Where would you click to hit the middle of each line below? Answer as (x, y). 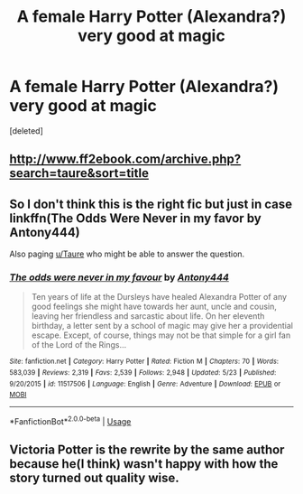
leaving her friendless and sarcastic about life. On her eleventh (148, 316)
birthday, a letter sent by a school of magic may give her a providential (162, 326)
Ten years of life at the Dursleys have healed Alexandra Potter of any (159, 297)
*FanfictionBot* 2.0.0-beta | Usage (70, 421)
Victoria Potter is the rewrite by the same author (147, 450)
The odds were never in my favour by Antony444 (119, 277)
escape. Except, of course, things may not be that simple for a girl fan (161, 335)
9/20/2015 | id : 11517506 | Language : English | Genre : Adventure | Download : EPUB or (145, 384)
